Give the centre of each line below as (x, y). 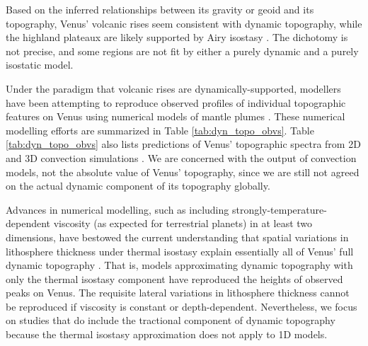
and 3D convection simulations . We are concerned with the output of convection (181, 157)
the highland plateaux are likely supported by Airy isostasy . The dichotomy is (177, 37)
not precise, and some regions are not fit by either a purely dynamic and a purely (182, 51)
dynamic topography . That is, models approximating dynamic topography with (179, 265)
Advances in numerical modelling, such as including (117, 209)
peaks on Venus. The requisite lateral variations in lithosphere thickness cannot (178, 293)
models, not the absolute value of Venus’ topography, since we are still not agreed (183, 172)
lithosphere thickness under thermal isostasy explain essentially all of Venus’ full (180, 251)
